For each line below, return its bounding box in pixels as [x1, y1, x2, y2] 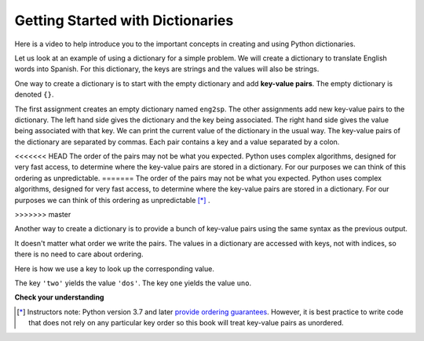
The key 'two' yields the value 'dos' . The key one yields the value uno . [14, 278, 251, 288]
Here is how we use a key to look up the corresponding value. [14, 263, 215, 274]
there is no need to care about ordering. [14, 249, 144, 259]
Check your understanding [14, 292, 104, 302]
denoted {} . [14, 90, 54, 100]
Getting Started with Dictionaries [14, 12, 234, 29]
